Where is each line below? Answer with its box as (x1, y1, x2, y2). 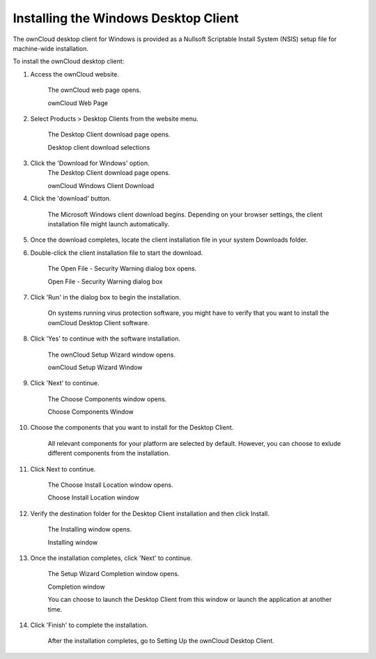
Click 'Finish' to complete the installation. (30, 621, 148, 629)
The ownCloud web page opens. (47, 86, 142, 94)
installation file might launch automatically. (47, 220, 170, 228)
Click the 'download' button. (30, 194, 111, 203)
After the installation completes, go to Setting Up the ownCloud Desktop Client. (47, 637, 275, 645)
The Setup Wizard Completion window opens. (47, 570, 180, 578)
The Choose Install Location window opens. (47, 481, 173, 489)
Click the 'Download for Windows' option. (30, 159, 150, 167)
